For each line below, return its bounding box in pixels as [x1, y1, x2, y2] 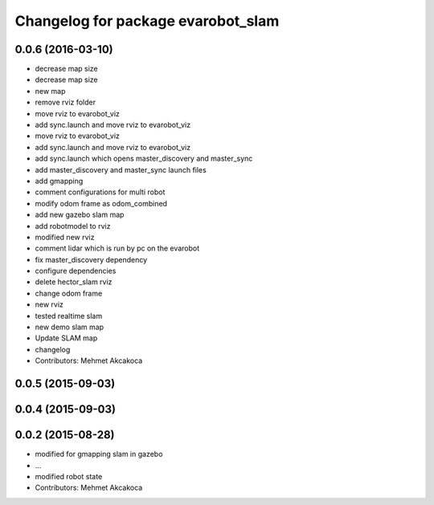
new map [35, 86, 66, 96]
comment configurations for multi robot [35, 187, 166, 197]
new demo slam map [35, 322, 104, 332]
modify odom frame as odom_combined [35, 198, 168, 208]
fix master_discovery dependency [35, 255, 148, 264]
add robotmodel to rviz [35, 221, 111, 230]
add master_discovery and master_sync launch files [35, 165, 207, 174]
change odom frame [35, 288, 103, 298]
